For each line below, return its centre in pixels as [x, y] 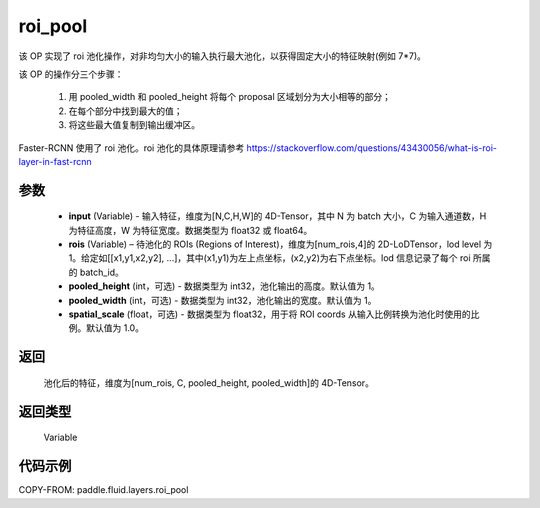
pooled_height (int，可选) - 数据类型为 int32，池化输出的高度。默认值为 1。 [224, 286]
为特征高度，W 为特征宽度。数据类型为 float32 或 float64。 [190, 230]
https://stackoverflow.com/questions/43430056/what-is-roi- [372, 147]
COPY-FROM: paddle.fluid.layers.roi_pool [103, 490]
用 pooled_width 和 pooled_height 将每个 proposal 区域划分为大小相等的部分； [230, 97]
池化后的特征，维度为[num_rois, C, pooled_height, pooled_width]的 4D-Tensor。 [209, 382]
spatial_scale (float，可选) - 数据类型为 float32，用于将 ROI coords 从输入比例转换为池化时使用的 [269, 314]
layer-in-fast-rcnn [55, 161]
